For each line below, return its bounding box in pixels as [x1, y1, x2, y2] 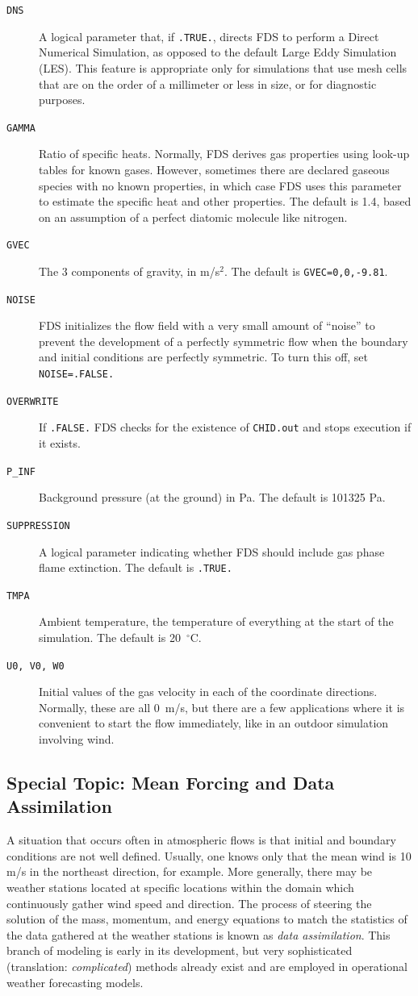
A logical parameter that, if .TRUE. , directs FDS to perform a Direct [39, 27, 379, 44]
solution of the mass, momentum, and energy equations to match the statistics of [6, 911, 408, 927]
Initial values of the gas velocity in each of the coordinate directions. [39, 683, 378, 700]
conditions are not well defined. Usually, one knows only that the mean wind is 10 [6, 847, 412, 864]
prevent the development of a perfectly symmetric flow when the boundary [39, 332, 408, 349]
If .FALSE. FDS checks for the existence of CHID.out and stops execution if [39, 419, 412, 435]
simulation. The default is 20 [39, 629, 181, 646]
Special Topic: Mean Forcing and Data [6, 770, 335, 795]
